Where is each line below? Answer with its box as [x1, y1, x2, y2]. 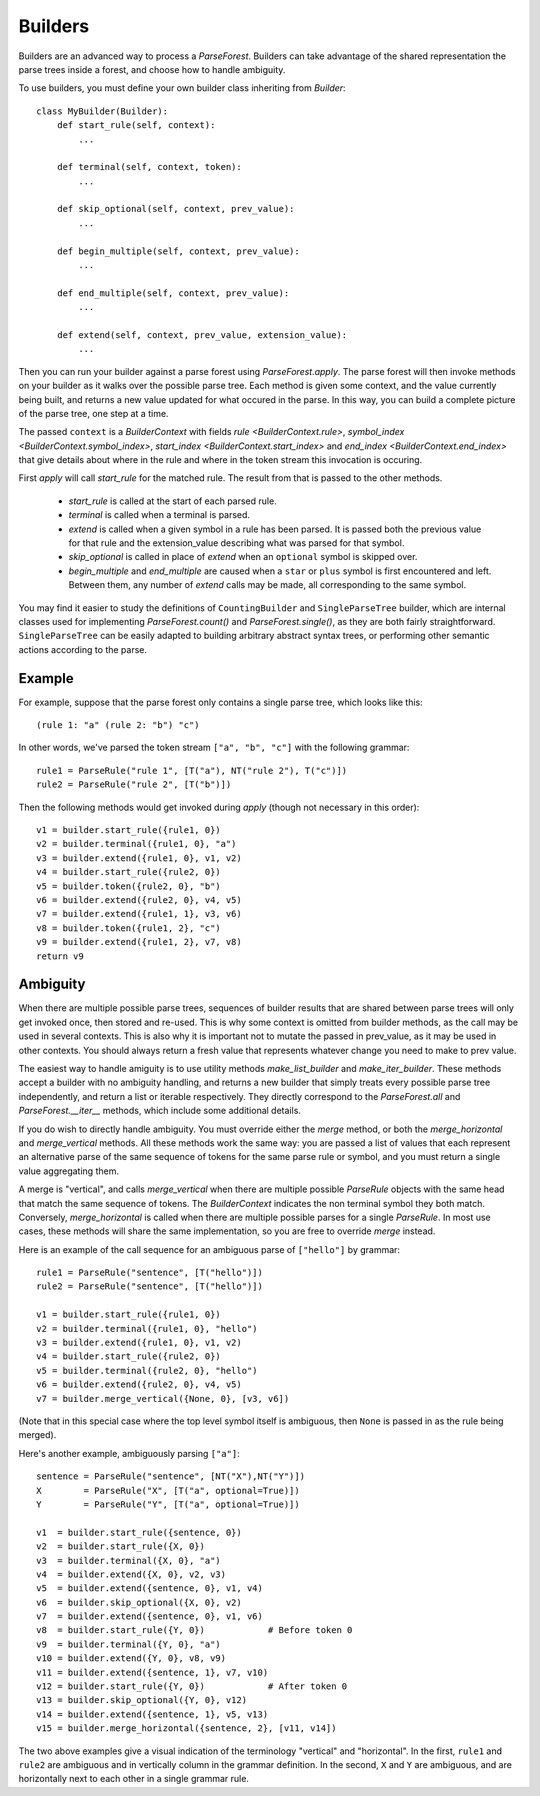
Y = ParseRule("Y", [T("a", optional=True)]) [36, 1498, 300, 1510]
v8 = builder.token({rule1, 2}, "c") [36, 922, 222, 934]
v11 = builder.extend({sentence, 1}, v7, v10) [36, 1666, 269, 1678]
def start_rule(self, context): [56, 120, 216, 131]
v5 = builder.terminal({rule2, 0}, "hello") [36, 1365, 259, 1376]
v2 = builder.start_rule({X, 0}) [36, 1541, 205, 1552]
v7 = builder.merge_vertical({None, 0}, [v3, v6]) [36, 1393, 290, 1404]
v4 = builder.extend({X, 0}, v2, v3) [36, 1568, 227, 1580]
